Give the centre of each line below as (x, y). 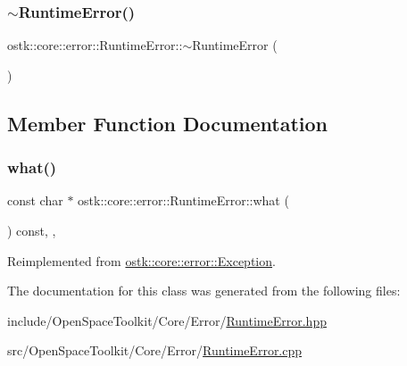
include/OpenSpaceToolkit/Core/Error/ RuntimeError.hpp (167, 320)
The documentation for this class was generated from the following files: (204, 291)
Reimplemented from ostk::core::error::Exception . (141, 260)
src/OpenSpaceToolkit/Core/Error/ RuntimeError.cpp (155, 350)
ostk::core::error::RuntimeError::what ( (183, 200)
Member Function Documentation (168, 123)
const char (35, 200)
